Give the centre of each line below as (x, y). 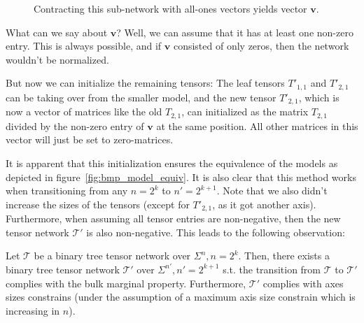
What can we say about (57, 32)
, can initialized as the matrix (245, 112)
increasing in (33, 310)
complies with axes (303, 283)
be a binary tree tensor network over (112, 256)
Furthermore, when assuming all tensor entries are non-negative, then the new (173, 218)
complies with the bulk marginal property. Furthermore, (126, 283)
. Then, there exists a (284, 256)
